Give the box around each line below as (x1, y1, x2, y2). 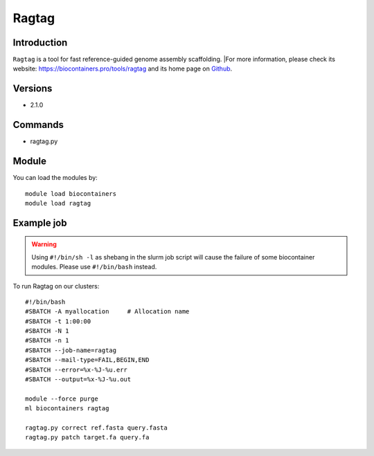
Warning (31, 240, 57, 248)
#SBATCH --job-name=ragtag (25, 346, 117, 354)
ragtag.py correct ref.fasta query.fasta (25, 424, 168, 432)
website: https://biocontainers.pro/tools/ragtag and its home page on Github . (12, 64, 233, 73)
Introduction (12, 37, 68, 48)
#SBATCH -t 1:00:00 (25, 317, 91, 325)
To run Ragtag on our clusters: (12, 282, 100, 290)
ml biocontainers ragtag (25, 405, 109, 412)
